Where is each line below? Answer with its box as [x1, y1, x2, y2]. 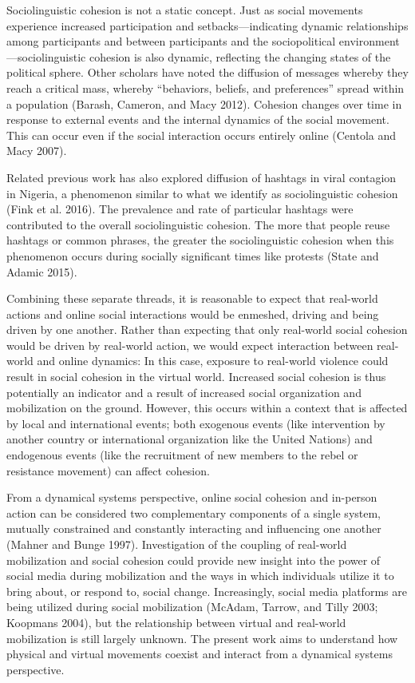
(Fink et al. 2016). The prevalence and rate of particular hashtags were [6, 201, 354, 217]
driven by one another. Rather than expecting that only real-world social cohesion [6, 321, 408, 338]
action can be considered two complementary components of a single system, [6, 504, 381, 521]
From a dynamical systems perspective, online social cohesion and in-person [6, 489, 377, 506]
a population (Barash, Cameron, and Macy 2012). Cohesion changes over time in [6, 95, 402, 112]
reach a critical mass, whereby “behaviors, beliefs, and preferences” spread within [6, 79, 405, 96]
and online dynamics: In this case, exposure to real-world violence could [37, 352, 389, 369]
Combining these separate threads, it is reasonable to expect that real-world [6, 290, 378, 307]
